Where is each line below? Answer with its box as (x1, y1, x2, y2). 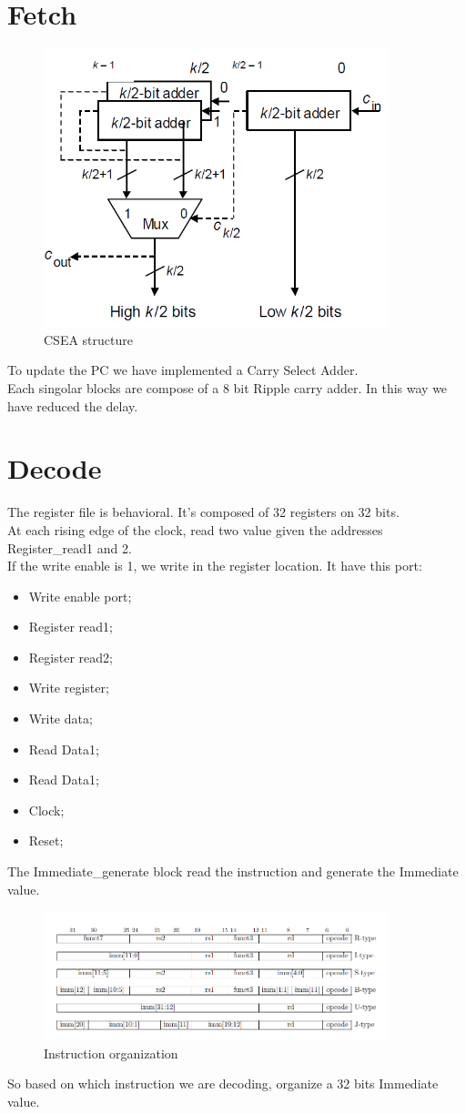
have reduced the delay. (7, 396, 138, 415)
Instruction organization (44, 1043, 178, 1062)
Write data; (28, 709, 93, 728)
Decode (7, 450, 102, 487)
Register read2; (28, 647, 113, 666)
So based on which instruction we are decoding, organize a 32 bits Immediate (7, 1074, 439, 1093)
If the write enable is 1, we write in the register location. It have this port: (7, 556, 422, 575)
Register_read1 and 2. (7, 538, 132, 557)
